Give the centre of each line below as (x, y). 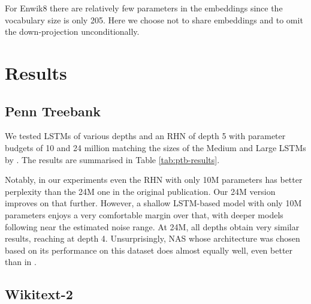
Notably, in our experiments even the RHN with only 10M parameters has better (154, 180)
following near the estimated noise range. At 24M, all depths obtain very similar (152, 226)
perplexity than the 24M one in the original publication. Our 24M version (140, 191)
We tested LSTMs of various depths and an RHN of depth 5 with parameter (145, 136)
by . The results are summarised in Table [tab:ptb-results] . (112, 159)
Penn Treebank (53, 111)
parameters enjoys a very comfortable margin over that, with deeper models (144, 214)
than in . (21, 262)
